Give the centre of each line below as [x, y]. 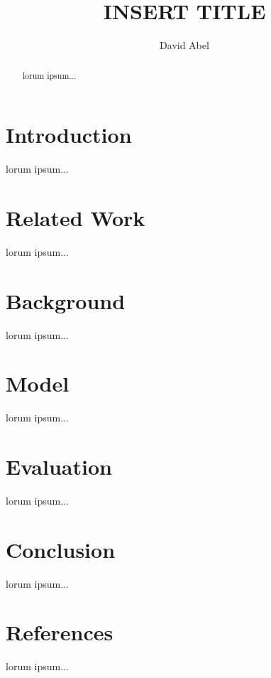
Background [66, 300]
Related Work [76, 217]
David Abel [184, 45]
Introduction [69, 135]
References [60, 632]
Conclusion [61, 549]
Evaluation [59, 467]
